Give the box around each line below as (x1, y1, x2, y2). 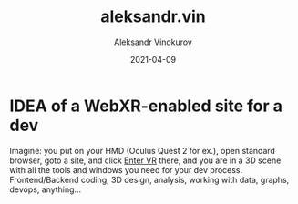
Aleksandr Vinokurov (113, 36, 193, 47)
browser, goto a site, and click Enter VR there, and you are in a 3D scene (9, 155, 282, 166)
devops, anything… (9, 184, 82, 195)
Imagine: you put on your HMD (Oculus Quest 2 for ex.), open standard (9, 145, 276, 156)
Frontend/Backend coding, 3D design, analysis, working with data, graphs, (9, 174, 290, 185)
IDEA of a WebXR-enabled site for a (9, 96, 283, 116)
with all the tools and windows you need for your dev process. (9, 164, 243, 175)
